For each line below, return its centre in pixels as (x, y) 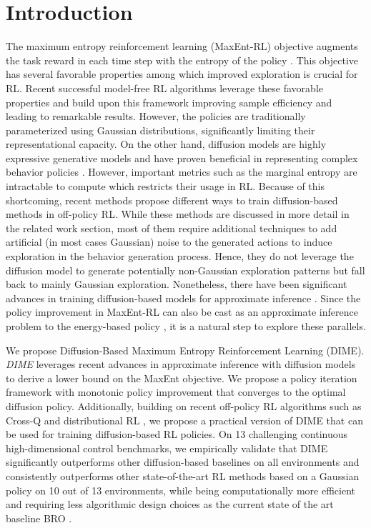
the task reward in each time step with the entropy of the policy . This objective (182, 60)
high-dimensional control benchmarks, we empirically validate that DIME (167, 448)
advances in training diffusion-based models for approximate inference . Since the (183, 298)
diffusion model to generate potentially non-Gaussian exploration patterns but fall (185, 270)
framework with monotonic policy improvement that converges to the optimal (176, 392)
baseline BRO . (39, 518)
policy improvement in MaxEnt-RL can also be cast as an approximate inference (182, 312)
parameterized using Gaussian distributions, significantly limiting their (160, 130)
